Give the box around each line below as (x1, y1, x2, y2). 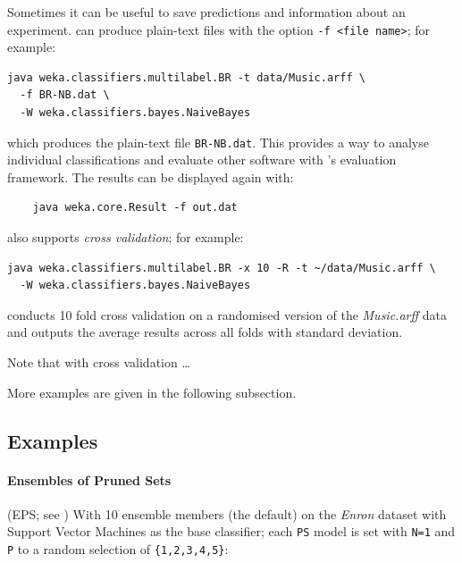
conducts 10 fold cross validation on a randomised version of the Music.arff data (7, 305, 447, 324)
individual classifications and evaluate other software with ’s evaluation (7, 150, 397, 169)
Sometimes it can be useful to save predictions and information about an (7, 3, 406, 21)
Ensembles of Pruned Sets (7, 470, 172, 489)
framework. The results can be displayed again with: (7, 167, 294, 186)
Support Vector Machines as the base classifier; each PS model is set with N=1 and (7, 522, 456, 541)
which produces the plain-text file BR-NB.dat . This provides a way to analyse (7, 132, 429, 151)
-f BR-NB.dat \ (20, 88, 110, 102)
